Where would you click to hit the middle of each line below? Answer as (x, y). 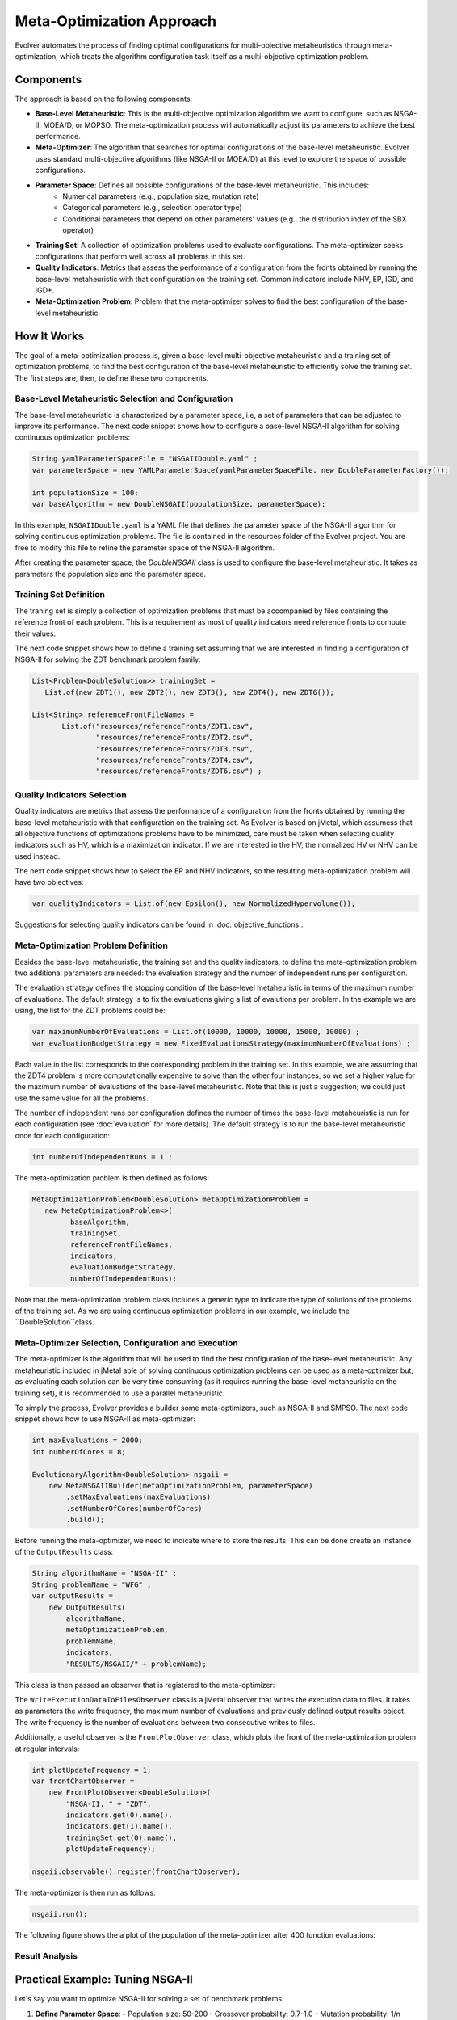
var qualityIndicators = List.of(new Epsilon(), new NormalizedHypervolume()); (194, 904)
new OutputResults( (88, 1607)
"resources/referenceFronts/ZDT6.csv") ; (179, 771)
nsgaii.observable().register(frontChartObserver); (136, 1872)
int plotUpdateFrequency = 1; (92, 1770)
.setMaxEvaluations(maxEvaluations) (138, 1497)
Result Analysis (46, 1955)
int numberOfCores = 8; (79, 1452)
